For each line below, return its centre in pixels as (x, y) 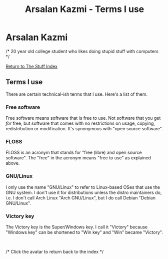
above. (13, 163)
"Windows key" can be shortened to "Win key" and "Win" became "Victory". (84, 232)
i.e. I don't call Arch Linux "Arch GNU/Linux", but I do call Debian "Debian (80, 198)
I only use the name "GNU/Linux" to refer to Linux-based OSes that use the (83, 187)
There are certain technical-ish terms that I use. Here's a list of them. (77, 94)
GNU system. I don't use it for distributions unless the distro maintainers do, (84, 192)
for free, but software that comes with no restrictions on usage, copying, (80, 123)
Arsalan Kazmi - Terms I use (84, 9)
